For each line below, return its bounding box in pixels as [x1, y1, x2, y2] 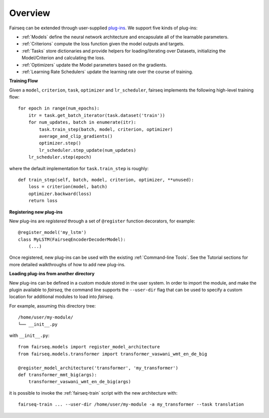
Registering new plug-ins [9, 209, 63, 215]
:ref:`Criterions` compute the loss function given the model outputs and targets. [21, 41, 185, 47]
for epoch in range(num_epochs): [18, 105, 100, 111]
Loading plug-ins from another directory [9, 271, 95, 277]
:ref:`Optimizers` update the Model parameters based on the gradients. [21, 62, 167, 68]
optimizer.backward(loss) [28, 191, 92, 197]
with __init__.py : [9, 332, 50, 338]
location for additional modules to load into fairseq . [9, 294, 114, 300]
